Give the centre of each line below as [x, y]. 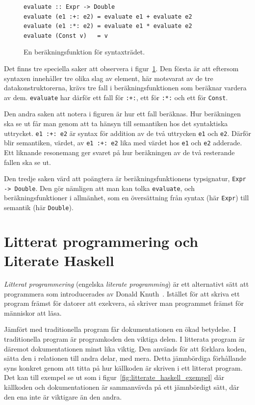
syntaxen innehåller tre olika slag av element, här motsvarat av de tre [109, 78]
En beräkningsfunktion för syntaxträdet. [84, 52]
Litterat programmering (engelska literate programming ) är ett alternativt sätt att [127, 284]
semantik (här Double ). [39, 207]
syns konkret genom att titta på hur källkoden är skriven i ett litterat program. [123, 367]
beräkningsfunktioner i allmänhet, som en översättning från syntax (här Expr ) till [127, 198]
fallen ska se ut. [27, 162]
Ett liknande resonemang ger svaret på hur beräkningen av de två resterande [119, 152]
